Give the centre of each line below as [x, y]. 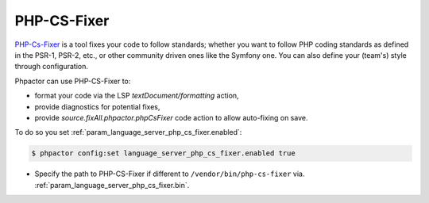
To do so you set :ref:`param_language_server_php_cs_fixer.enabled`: [128, 132]
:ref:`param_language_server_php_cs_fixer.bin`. [112, 185]
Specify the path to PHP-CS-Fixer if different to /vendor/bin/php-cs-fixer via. [170, 174]
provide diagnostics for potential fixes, [97, 106]
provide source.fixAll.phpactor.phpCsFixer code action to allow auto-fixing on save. [171, 117]
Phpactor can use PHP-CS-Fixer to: [73, 81]
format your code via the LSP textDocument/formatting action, [137, 96]
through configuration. [52, 67]
